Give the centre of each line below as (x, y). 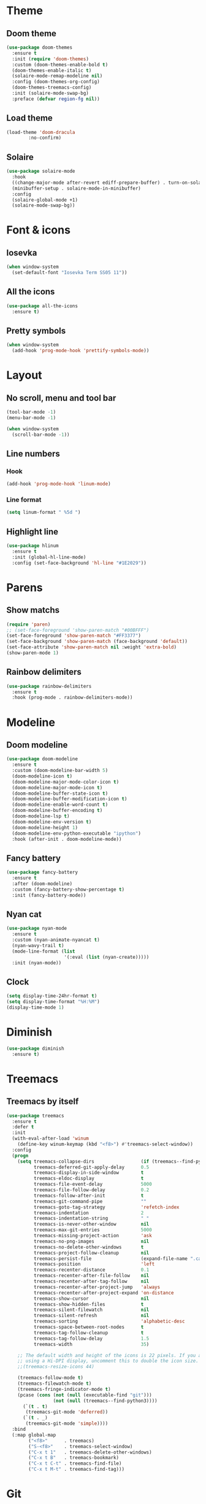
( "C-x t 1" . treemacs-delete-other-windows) (90, 1452)
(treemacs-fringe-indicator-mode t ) (64, 1389)
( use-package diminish (35, 1049)
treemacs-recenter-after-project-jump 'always (97, 1287)
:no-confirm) (45, 138)
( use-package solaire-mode (41, 171)
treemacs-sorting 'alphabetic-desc (109, 1321)
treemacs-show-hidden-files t (89, 1304)
